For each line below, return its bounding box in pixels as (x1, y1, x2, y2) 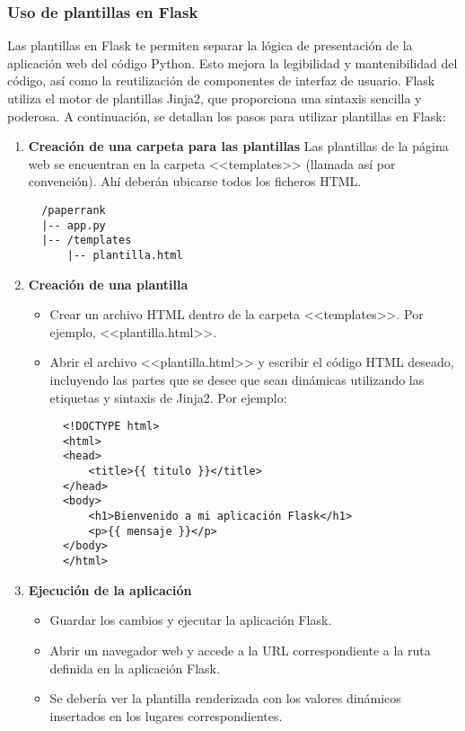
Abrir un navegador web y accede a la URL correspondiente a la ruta (49, 640, 431, 659)
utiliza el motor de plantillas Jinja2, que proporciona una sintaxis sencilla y (7, 89, 422, 107)
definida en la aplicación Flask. (49, 658, 220, 677)
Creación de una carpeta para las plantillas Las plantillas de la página (28, 137, 449, 156)
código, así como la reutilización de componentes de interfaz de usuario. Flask (7, 71, 435, 90)
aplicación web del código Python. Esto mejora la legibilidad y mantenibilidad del (7, 53, 458, 72)
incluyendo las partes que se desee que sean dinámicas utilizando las (49, 370, 425, 388)
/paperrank (41, 203, 106, 217)
